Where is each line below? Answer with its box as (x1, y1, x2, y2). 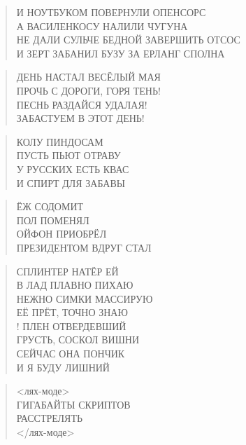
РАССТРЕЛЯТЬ (16, 411, 83, 425)
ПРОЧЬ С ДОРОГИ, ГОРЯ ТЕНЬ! (16, 83, 161, 97)
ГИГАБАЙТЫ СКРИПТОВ (16, 397, 131, 411)
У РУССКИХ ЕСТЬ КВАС (16, 161, 129, 176)
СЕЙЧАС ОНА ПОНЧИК (16, 346, 125, 361)
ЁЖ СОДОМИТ (16, 199, 84, 214)
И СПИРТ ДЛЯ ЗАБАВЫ (16, 175, 125, 190)
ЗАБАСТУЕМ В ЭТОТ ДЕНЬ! (16, 111, 145, 125)
